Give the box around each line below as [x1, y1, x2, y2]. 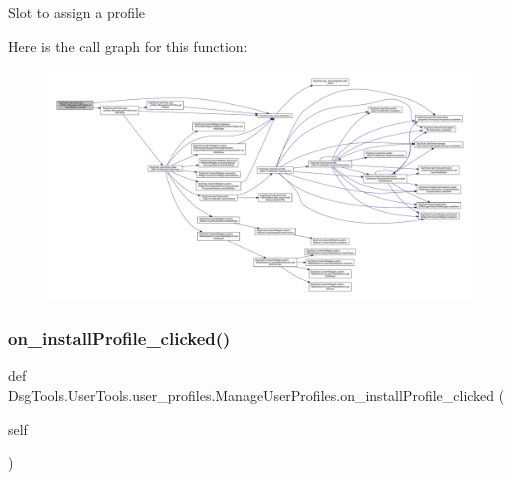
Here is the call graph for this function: [8, 35, 248, 56]
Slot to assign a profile [8, 2, 146, 22]
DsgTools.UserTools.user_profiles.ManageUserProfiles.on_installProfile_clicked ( [8, 384, 505, 405]
